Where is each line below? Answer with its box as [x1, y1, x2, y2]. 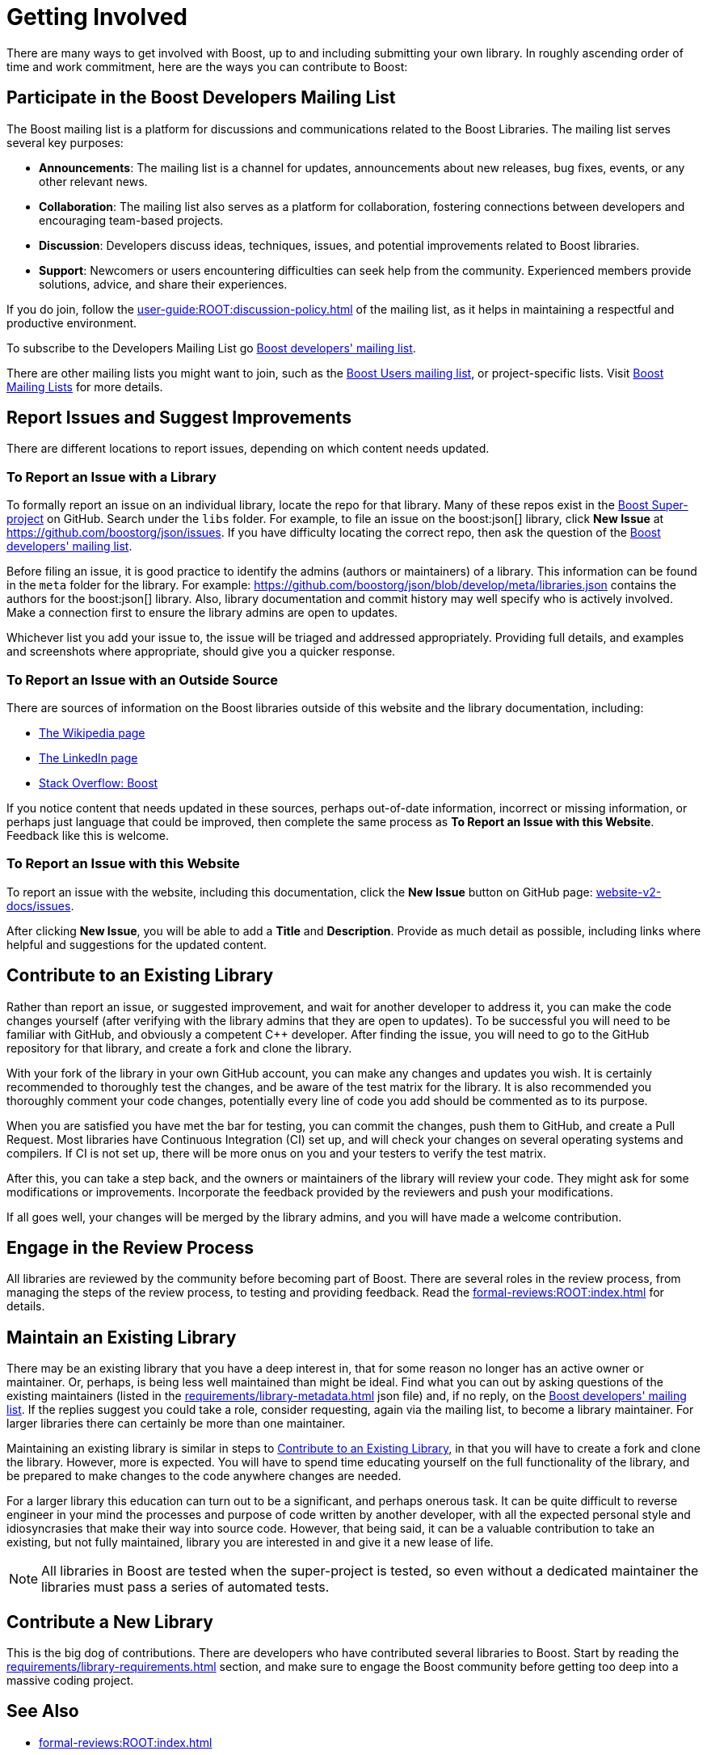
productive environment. [6, 315, 137, 330]
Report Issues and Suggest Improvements [6, 407, 351, 428]
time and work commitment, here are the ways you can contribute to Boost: [6, 59, 408, 74]
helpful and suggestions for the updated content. [6, 937, 267, 951]
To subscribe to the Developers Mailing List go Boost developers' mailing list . [6, 340, 416, 355]
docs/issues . [6, 898, 74, 913]
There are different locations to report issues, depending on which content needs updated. [6, 441, 490, 456]
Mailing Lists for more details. [6, 379, 163, 394]
